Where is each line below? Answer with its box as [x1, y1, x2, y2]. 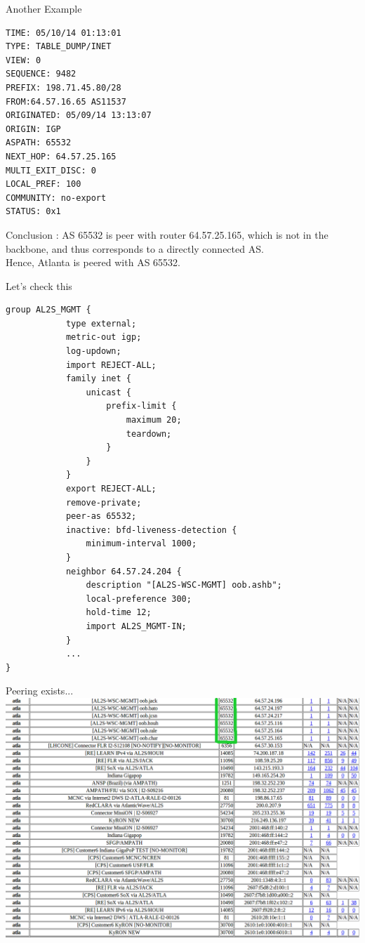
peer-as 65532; [65, 511, 137, 522]
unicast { [86, 387, 131, 397]
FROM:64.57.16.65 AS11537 [6, 96, 126, 107]
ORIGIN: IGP [6, 124, 61, 134]
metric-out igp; [65, 332, 142, 343]
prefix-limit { [106, 401, 177, 411]
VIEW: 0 [6, 55, 41, 65]
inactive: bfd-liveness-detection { [65, 525, 237, 535]
